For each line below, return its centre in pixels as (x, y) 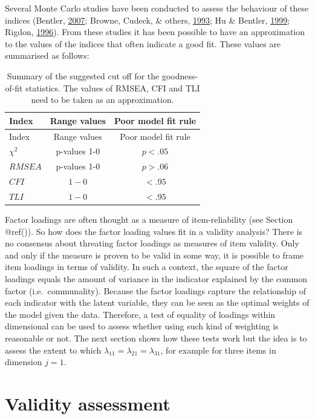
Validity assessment (88, 403)
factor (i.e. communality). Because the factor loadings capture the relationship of (155, 290)
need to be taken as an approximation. (102, 100)
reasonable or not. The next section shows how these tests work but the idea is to (156, 338)
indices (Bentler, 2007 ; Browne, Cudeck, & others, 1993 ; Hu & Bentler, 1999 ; (148, 20)
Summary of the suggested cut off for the (83, 75)
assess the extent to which (53, 350)
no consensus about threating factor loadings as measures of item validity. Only (152, 243)
